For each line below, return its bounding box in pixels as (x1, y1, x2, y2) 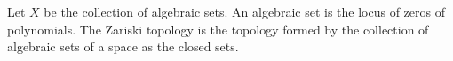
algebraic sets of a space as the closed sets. (7, 37, 239, 56)
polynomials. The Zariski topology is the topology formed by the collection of (7, 19, 429, 38)
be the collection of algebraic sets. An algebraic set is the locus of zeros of (44, 3, 445, 20)
